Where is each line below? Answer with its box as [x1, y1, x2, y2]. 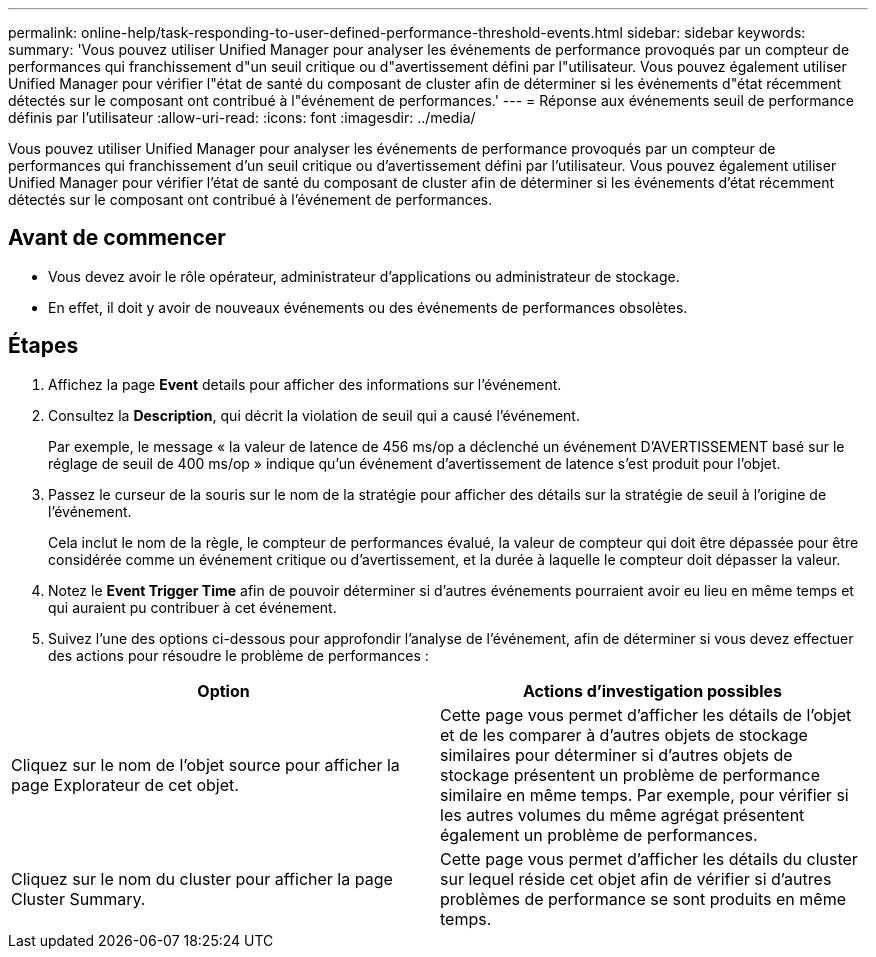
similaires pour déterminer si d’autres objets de [440, 744, 793, 765]
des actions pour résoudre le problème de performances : [48, 646, 429, 664]
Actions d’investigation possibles [522, 680, 782, 701]
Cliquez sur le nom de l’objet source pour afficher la [11, 754, 400, 775]
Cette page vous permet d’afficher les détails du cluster [440, 848, 858, 869]
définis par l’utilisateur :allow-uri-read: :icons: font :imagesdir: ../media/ [8, 109, 476, 126]
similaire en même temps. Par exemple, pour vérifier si [440, 784, 849, 805]
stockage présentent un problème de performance [440, 764, 821, 785]
